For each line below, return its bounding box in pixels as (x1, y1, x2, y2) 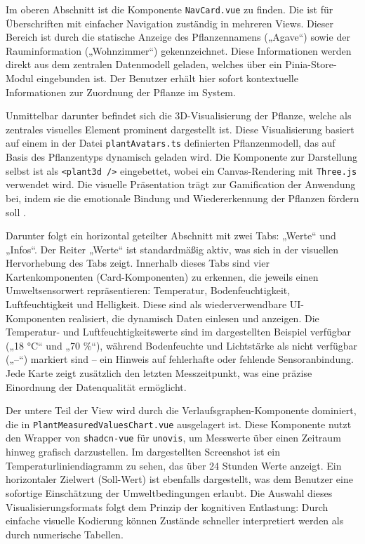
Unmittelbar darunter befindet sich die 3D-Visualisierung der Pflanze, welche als (6, 108, 352, 123)
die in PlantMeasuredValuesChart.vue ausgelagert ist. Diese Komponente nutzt (6, 416, 352, 431)
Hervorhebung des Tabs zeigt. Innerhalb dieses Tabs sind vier (6, 256, 270, 270)
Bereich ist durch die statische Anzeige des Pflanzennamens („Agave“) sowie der (6, 29, 350, 44)
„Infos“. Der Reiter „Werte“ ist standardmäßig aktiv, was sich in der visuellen (6, 241, 338, 256)
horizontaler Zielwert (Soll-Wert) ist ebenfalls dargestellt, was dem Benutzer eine (6, 472, 353, 486)
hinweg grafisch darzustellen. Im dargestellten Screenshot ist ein (6, 444, 280, 459)
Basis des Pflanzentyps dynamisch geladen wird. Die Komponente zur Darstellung (6, 150, 358, 164)
